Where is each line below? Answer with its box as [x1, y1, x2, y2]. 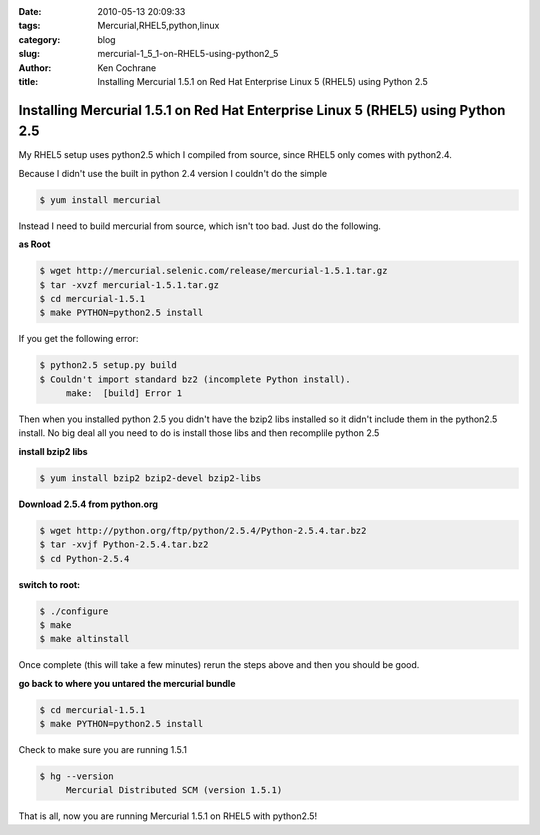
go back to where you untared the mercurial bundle [18, 677, 236, 689]
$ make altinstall [39, 633, 130, 645]
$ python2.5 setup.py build [39, 360, 177, 371]
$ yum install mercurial [39, 194, 162, 205]
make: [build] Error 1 [65, 388, 183, 399]
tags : [18, 20, 41, 32]
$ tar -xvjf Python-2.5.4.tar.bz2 [39, 539, 209, 550]
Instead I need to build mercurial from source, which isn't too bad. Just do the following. [18, 220, 382, 232]
